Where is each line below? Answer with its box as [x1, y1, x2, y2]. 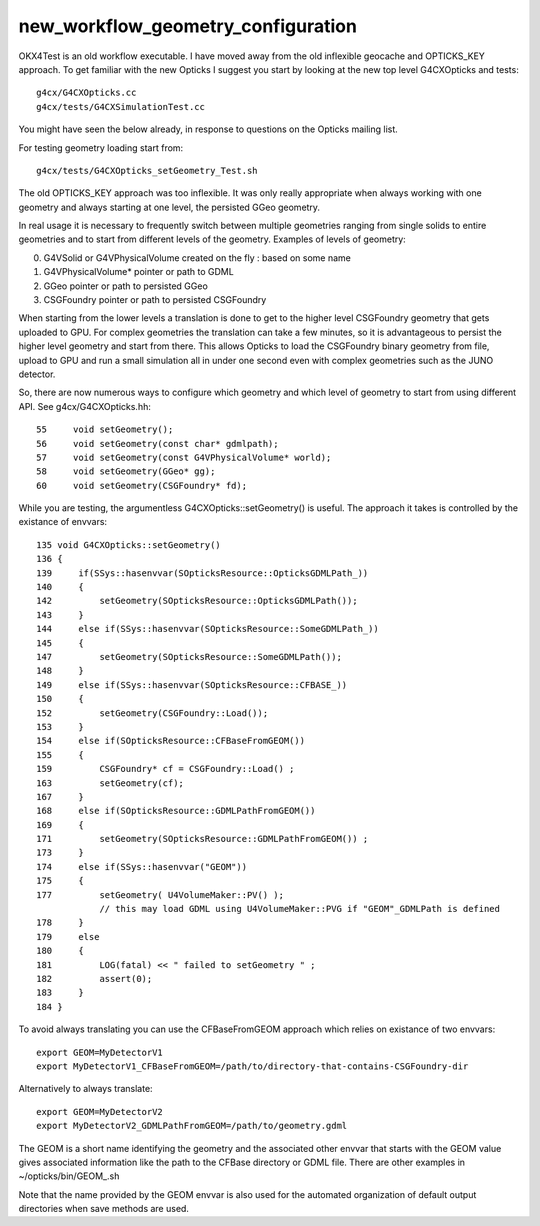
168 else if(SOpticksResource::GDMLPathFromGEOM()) [36, 805, 316, 817]
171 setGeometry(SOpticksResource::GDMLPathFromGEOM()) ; [36, 833, 369, 845]
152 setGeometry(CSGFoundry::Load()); [36, 707, 269, 719]
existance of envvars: [18, 516, 108, 528]
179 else [36, 931, 100, 942]
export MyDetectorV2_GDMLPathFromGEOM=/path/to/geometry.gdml [36, 1120, 348, 1132]
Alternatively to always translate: [18, 1083, 154, 1095]
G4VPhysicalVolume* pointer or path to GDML [43, 266, 234, 278]
